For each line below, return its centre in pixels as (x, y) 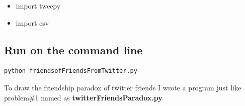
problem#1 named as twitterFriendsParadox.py (83, 97)
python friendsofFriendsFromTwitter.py (71, 71)
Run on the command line (73, 49)
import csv (32, 22)
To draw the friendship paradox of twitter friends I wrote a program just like (123, 87)
